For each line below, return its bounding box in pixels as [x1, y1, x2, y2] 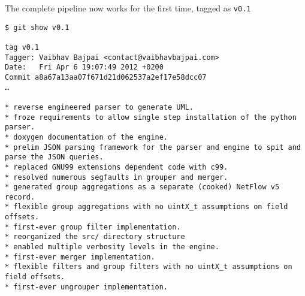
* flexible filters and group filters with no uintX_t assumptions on [5, 262, 292, 271]
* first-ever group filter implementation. [5, 222, 181, 231]
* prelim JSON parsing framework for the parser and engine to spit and [5, 143, 301, 152]
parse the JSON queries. [5, 153, 104, 162]
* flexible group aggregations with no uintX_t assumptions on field [5, 203, 288, 212]
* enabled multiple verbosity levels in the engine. [5, 243, 219, 252]
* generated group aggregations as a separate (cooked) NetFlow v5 [5, 183, 280, 192]
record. [5, 192, 35, 201]
